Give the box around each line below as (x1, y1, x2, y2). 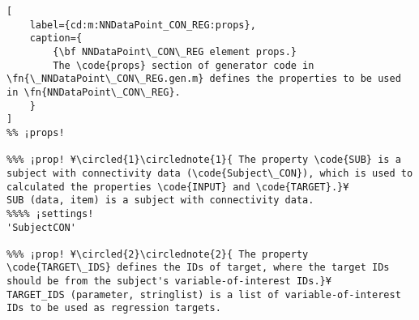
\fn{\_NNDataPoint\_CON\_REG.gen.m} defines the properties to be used (6, 73, 401, 85)
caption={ (29, 32, 83, 45)
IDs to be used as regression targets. (6, 302, 221, 314)
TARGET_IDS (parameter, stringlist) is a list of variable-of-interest (6, 288, 401, 301)
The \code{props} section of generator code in (53, 59, 314, 71)
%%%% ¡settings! (6, 207, 94, 220)
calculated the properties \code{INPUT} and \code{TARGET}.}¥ (6, 181, 349, 193)
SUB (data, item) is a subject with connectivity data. (6, 194, 314, 207)
